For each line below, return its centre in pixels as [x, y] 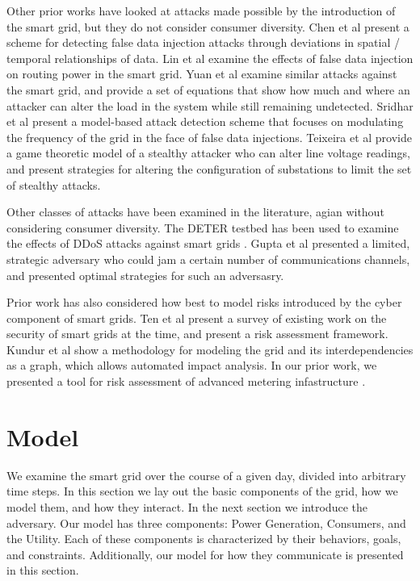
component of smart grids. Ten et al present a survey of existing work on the [197, 318]
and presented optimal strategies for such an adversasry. [145, 275]
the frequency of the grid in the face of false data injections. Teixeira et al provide [209, 137]
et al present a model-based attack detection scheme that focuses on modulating [205, 121]
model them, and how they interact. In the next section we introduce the [187, 506]
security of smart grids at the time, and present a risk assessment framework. [197, 334]
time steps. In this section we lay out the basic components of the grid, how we [202, 491]
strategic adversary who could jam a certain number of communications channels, [208, 259]
